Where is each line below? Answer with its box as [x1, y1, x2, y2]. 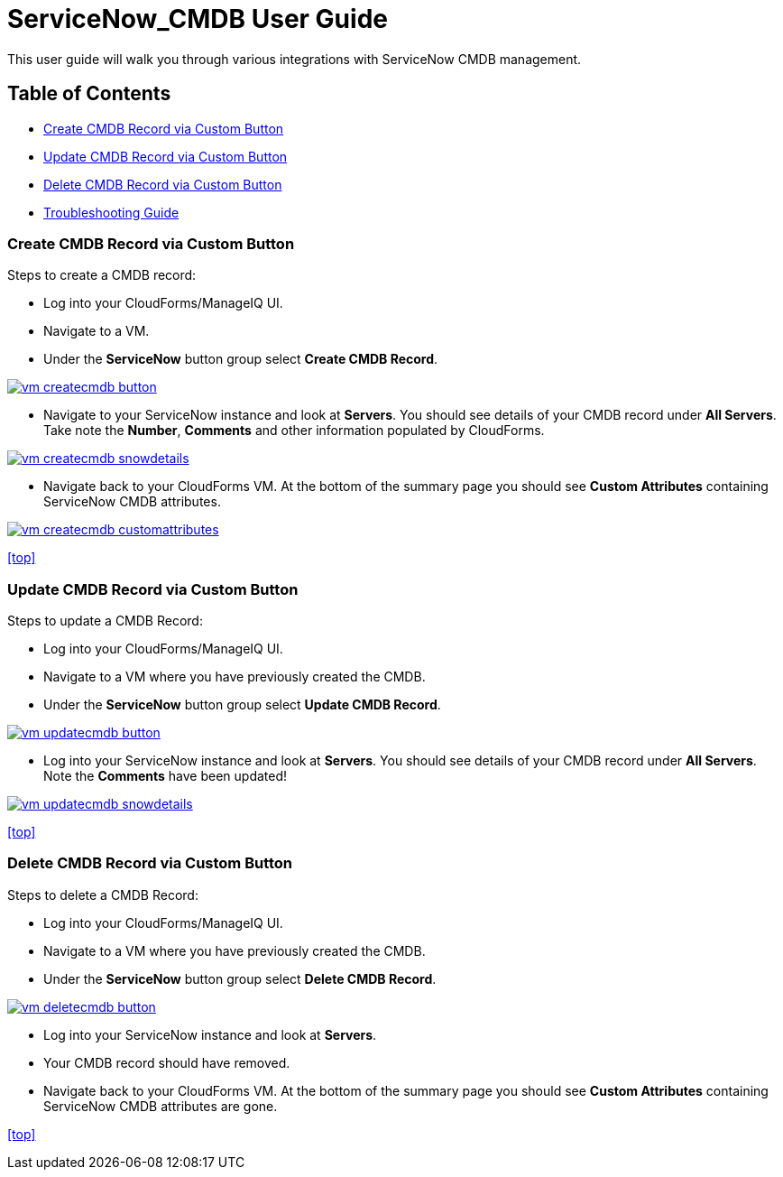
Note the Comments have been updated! [43, 768, 288, 784]
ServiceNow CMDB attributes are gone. [43, 1098, 278, 1114]
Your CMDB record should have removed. [43, 1054, 290, 1070]
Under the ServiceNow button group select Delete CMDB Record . [43, 970, 437, 987]
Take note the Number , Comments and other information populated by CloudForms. [43, 422, 545, 439]
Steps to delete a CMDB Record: [7, 886, 198, 903]
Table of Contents [7, 82, 171, 106]
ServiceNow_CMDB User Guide [7, 4, 388, 34]
